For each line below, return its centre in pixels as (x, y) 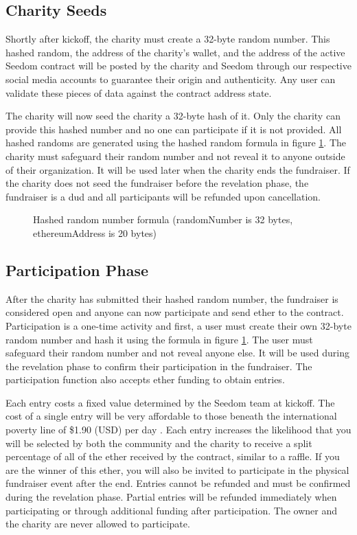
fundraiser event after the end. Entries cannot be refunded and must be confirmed (178, 483)
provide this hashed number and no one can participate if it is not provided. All (174, 129)
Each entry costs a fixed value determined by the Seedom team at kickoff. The (170, 402)
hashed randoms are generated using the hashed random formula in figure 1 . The (176, 143)
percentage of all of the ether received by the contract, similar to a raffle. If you (173, 456)
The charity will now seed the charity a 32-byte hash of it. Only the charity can (173, 116)
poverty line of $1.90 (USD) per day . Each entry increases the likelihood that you (178, 430)
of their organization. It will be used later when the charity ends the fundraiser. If (178, 169)
